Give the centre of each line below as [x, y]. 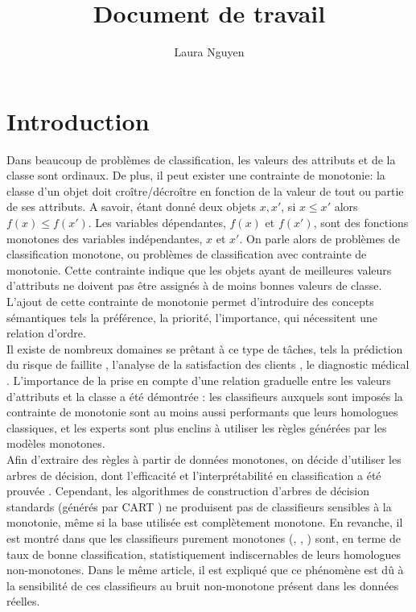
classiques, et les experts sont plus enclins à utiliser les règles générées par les [197, 427]
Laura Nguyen [209, 52]
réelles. [23, 601]
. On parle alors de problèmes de [319, 238]
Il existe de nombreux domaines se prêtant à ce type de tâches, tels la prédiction [205, 348]
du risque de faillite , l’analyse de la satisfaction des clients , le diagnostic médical [208, 364]
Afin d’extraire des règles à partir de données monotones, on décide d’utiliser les [204, 459]
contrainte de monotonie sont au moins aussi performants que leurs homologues [202, 412]
